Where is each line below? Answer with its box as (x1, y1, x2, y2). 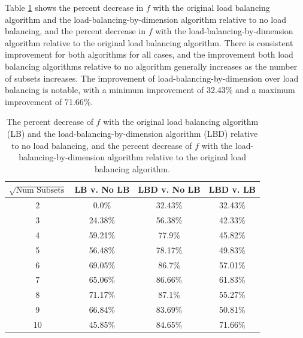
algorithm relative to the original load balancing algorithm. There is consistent (5, 36, 293, 49)
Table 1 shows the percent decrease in (5, 1, 144, 13)
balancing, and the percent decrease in (5, 25, 146, 37)
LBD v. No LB (138, 183, 201, 196)
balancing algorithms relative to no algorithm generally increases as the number (5, 59, 298, 72)
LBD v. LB (208, 183, 256, 196)
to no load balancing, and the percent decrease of (11, 139, 192, 151)
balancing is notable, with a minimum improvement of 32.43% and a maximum (5, 83, 295, 96)
